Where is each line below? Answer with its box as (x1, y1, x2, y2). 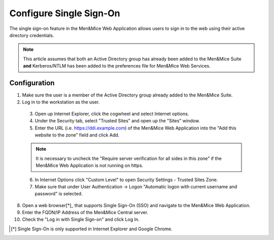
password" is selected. (35, 191, 83, 197)
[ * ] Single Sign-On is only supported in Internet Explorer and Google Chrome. (11, 226, 173, 232)
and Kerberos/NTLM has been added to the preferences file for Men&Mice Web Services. (23, 63, 211, 69)
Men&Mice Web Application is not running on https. (36, 162, 144, 168)
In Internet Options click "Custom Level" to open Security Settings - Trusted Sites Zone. (35, 177, 218, 183)
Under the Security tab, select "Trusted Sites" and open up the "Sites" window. (35, 118, 200, 124)
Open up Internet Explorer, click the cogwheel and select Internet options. (35, 111, 189, 117)
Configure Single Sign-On (9, 8, 120, 19)
